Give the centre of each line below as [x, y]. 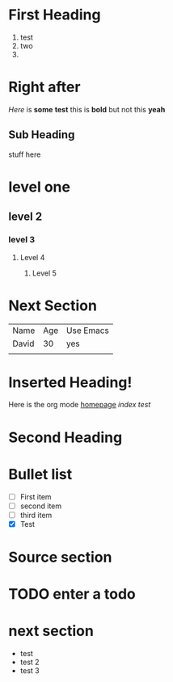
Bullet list [40, 474]
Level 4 [32, 257]
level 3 [22, 240]
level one [40, 187]
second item [41, 506]
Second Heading [65, 437]
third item [36, 515]
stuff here [25, 154]
